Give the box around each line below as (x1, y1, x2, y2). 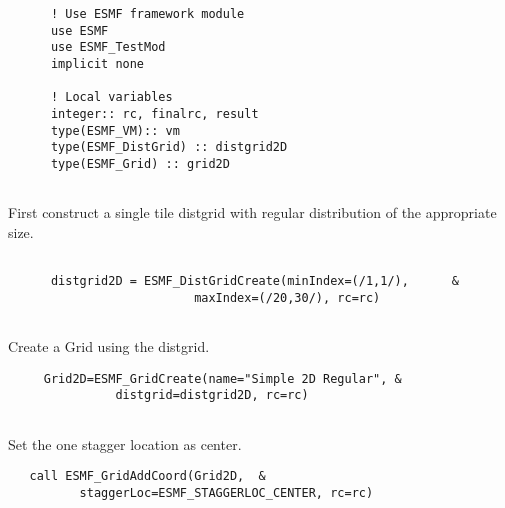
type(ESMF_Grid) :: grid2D (50, 156, 230, 171)
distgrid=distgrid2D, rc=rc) (115, 388, 309, 403)
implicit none (50, 56, 145, 71)
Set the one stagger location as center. (8, 433, 242, 454)
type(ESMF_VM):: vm (50, 123, 180, 138)
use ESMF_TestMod (50, 40, 166, 55)
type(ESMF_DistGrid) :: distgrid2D (50, 140, 288, 155)
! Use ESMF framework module (50, 7, 245, 21)
